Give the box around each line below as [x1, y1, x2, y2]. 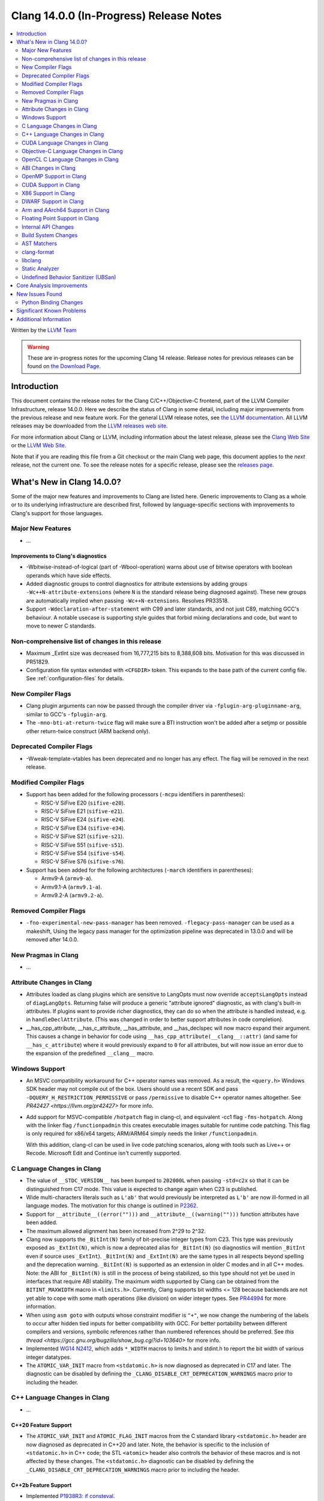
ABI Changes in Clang [22, 164, 76, 171]
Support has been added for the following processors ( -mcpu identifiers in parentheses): [26, 791, 245, 798]
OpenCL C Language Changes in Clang [22, 156, 119, 163]
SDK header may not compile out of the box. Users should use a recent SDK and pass [26, 1086, 238, 1093]
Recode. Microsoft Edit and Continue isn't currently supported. [26, 1150, 181, 1157]
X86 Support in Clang [22, 189, 75, 196]
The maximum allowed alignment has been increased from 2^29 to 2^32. [26, 1227, 206, 1234]
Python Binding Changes [22, 299, 83, 306]
